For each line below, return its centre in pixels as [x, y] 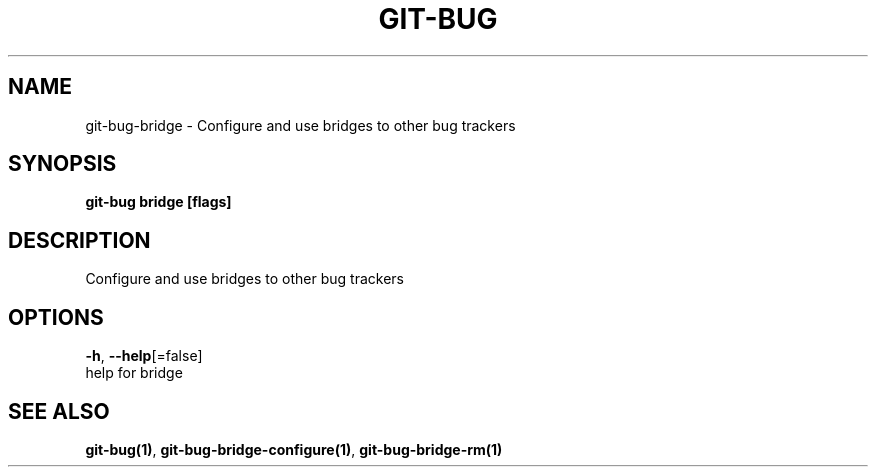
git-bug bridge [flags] [158, 202]
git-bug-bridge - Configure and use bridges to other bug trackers [300, 125]
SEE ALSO [59, 411]
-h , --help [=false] [144, 356]
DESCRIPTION [79, 240]
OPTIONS [56, 317]
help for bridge [134, 373]
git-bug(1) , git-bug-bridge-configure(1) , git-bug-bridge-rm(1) [294, 449]
